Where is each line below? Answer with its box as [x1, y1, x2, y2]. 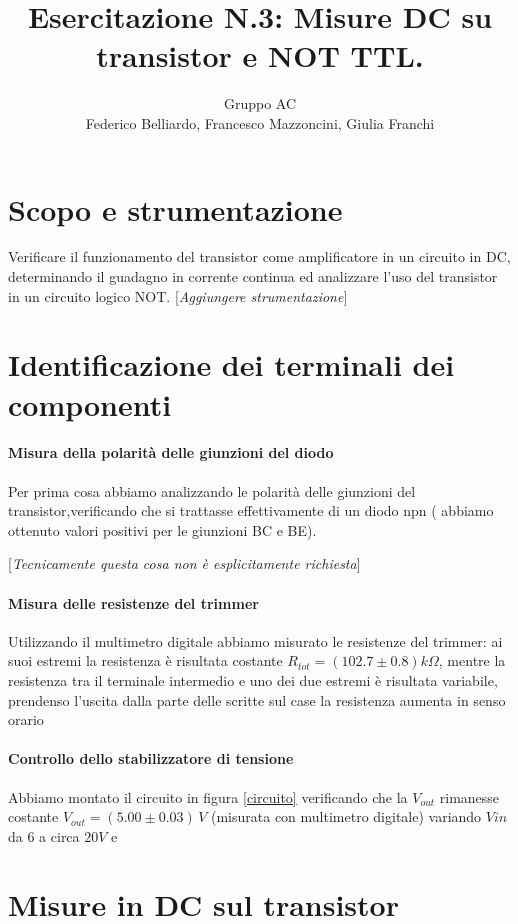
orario [8, 709, 44, 730]
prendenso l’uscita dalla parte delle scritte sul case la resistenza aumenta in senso [8, 689, 506, 710]
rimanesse [439, 786, 500, 807]
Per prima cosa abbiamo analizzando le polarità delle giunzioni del [8, 480, 416, 501]
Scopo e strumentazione [8, 188, 343, 229]
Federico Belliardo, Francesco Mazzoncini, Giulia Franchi [85, 112, 435, 133]
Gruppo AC [223, 93, 297, 114]
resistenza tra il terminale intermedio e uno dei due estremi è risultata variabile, [8, 669, 498, 690]
